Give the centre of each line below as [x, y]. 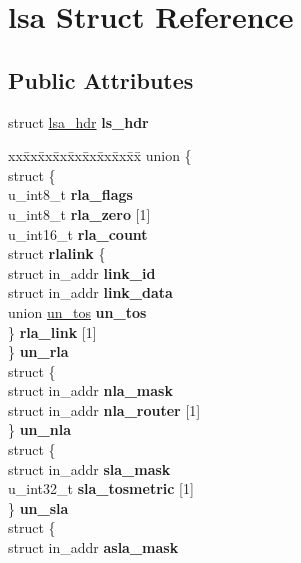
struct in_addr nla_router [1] [104, 409]
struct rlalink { [57, 253]
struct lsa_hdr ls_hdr [78, 121]
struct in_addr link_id [82, 272]
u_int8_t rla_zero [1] [79, 213]
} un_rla [38, 351]
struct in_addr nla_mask [90, 390]
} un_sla [38, 507]
